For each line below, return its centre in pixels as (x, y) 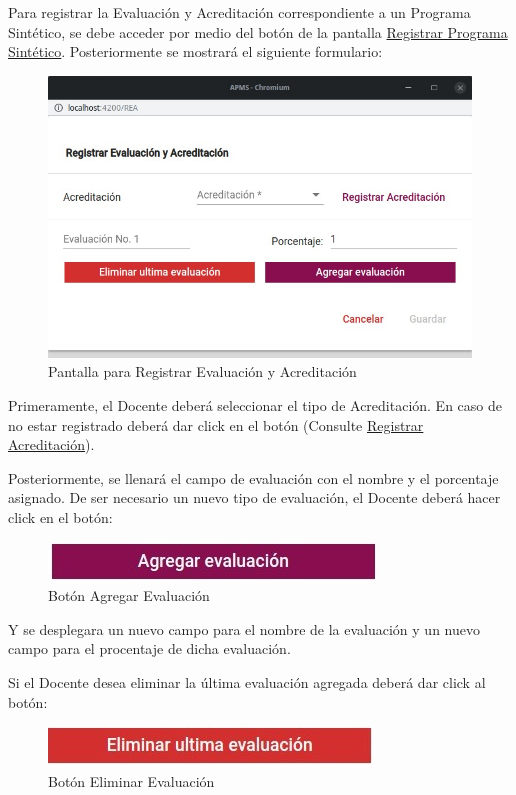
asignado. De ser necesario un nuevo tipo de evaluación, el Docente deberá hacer (254, 497)
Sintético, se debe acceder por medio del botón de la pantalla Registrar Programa (258, 31)
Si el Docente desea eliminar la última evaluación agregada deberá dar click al (247, 681)
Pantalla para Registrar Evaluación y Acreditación (202, 371)
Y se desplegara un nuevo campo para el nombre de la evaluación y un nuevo (244, 628)
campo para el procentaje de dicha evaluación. (149, 648)
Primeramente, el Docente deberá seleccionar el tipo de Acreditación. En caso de (255, 405)
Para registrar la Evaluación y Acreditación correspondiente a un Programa (239, 12)
